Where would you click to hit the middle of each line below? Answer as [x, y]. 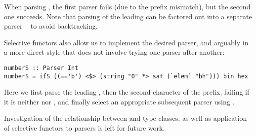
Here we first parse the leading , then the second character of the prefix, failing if [127, 92]
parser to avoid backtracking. [51, 26]
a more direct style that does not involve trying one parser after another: [114, 52]
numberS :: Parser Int [41, 68]
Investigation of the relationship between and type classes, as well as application [126, 118]
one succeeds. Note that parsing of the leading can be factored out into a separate [128, 16]
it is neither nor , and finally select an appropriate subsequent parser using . [119, 101]
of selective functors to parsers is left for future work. [85, 128]
